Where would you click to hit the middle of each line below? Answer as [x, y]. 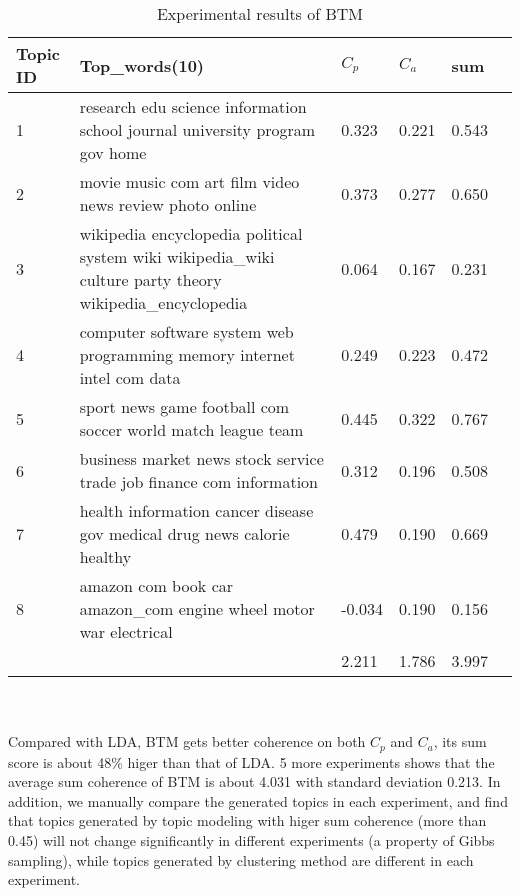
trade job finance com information [198, 481]
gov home [113, 152]
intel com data [130, 377]
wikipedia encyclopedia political [191, 233]
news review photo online [168, 204]
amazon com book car [156, 585]
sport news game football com [184, 406]
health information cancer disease [196, 510]
